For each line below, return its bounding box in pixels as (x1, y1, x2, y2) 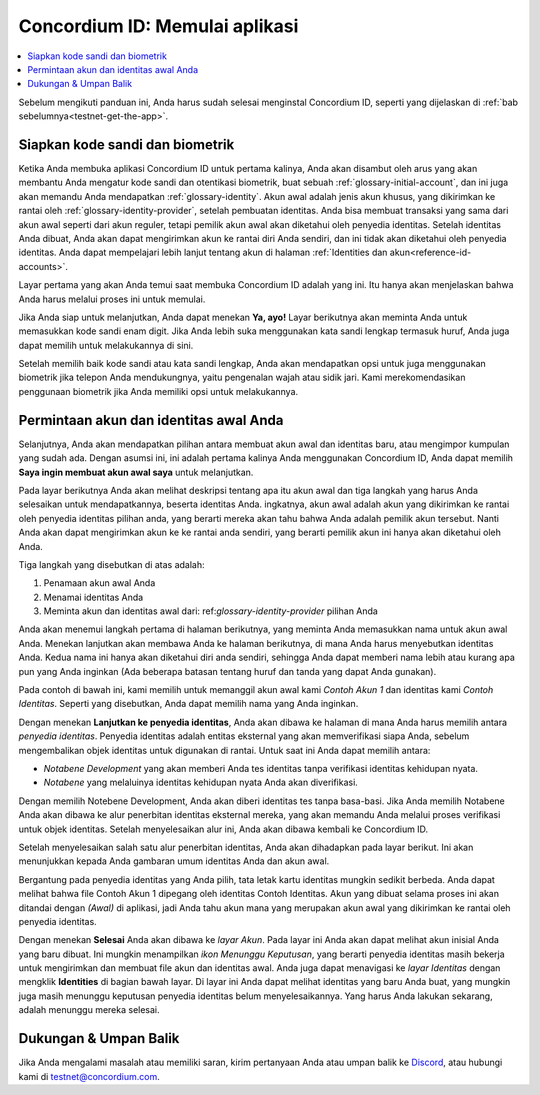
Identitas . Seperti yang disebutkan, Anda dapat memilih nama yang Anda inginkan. (18, 698, 359, 710)
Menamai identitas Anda (43, 591, 144, 603)
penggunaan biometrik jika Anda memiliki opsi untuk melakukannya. (18, 385, 299, 397)
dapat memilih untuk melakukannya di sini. (18, 339, 194, 351)
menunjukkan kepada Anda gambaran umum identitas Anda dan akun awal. (18, 855, 330, 867)
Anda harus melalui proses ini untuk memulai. (18, 293, 206, 305)
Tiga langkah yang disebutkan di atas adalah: (18, 558, 205, 570)
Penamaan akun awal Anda (43, 577, 156, 589)
